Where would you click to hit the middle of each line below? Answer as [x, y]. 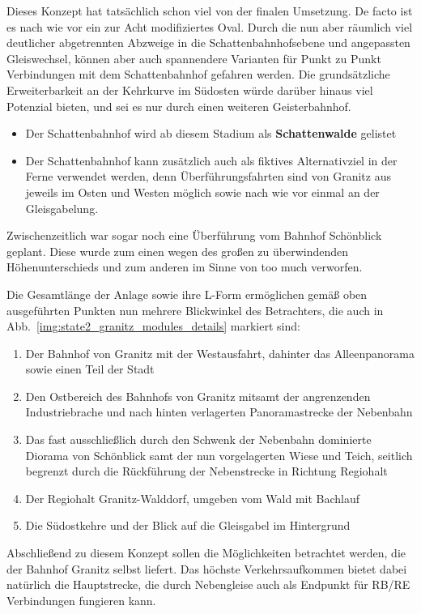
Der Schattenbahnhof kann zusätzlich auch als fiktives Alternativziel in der [211, 160]
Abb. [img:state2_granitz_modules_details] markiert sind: [153, 326]
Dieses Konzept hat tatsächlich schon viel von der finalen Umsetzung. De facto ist [210, 11]
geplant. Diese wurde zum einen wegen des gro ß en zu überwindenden [178, 251]
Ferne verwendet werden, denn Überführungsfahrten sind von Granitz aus [208, 176]
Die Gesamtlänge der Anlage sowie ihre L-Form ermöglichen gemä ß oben [187, 294]
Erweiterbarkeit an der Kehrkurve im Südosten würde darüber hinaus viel [190, 90]
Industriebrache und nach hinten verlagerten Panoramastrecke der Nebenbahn [219, 412]
